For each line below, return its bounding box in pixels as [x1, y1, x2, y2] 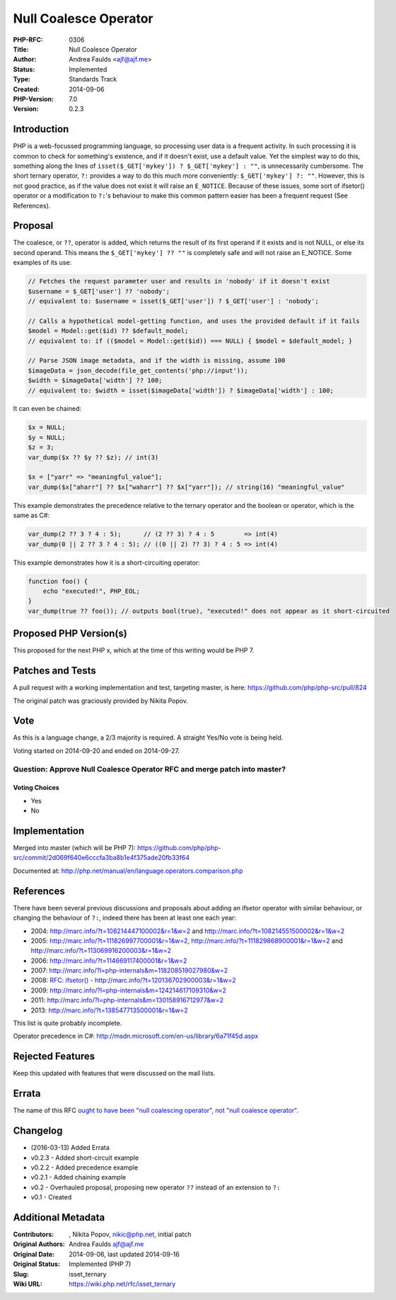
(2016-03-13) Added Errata [30, 1143, 110, 1152]
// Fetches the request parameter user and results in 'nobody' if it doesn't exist [28, 277, 330, 286]
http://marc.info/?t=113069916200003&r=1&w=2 [30, 946, 172, 955]
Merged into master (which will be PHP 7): [13, 844, 136, 852]
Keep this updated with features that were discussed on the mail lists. [13, 1069, 216, 1078]
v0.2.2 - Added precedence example [30, 1163, 139, 1172]
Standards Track [69, 75, 117, 84]
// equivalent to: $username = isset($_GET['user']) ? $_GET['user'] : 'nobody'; [28, 297, 320, 305]
